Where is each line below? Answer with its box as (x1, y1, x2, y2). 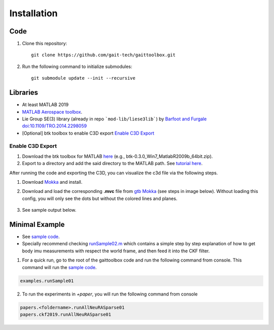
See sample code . (22, 234, 60, 240)
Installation (9, 8, 58, 19)
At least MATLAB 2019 (22, 102, 68, 108)
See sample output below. (22, 207, 77, 213)
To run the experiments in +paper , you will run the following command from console (22, 291, 198, 297)
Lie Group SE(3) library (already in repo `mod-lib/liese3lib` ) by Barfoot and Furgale (22, 116, 207, 122)
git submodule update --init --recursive (31, 75, 135, 81)
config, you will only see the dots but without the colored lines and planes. (22, 195, 178, 202)
